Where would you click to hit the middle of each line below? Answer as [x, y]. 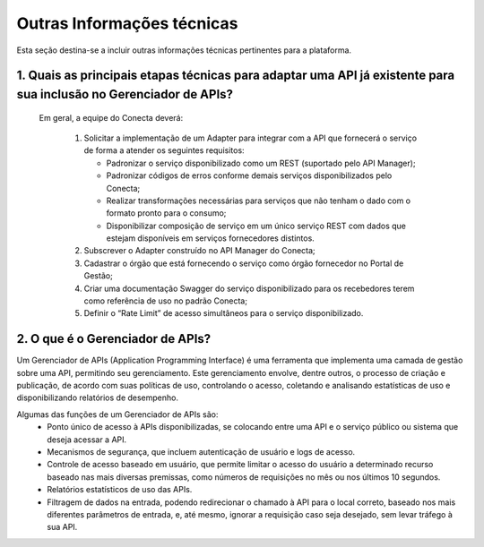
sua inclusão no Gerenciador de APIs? [125, 94]
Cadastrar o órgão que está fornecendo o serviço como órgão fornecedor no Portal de [244, 263]
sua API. [62, 527]
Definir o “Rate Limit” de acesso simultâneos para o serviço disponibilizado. [224, 313]
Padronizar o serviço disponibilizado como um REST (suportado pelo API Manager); [261, 163]
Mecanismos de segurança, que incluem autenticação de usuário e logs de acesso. [201, 452]
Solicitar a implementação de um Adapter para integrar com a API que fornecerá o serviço [250, 138]
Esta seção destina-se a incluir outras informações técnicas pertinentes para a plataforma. [184, 50]
